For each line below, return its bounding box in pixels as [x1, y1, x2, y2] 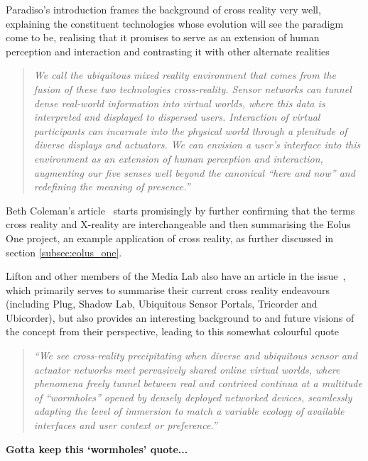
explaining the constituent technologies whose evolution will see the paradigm [6, 16, 344, 31]
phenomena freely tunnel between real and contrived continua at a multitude [33, 376, 362, 391]
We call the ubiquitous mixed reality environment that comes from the [33, 67, 336, 82]
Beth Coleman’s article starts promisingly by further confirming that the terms [6, 202, 355, 217]
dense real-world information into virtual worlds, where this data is [33, 95, 325, 110]
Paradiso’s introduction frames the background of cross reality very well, [6, 2, 321, 16]
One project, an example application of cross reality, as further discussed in [6, 230, 334, 245]
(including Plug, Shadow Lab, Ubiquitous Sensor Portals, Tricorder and [6, 296, 318, 311]
